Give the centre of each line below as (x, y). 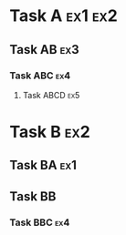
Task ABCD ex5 (51, 95)
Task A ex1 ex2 (64, 16)
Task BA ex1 (43, 165)
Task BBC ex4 (40, 222)
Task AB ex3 (44, 50)
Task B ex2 (50, 132)
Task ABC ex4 (40, 76)
